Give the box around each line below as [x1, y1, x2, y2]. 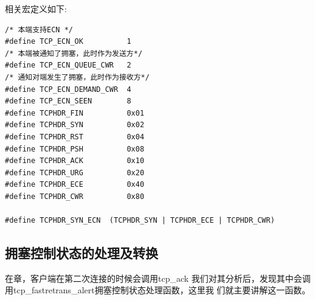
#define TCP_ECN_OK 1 [5, 37, 131, 46]
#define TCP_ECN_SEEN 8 [5, 97, 131, 106]
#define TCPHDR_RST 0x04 [5, 132, 145, 141]
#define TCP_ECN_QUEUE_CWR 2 [5, 61, 131, 70]
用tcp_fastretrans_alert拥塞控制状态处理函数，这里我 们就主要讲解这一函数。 [5, 284, 311, 296]
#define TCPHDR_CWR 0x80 [5, 192, 145, 201]
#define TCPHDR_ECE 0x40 [5, 180, 145, 189]
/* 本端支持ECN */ [5, 25, 73, 34]
